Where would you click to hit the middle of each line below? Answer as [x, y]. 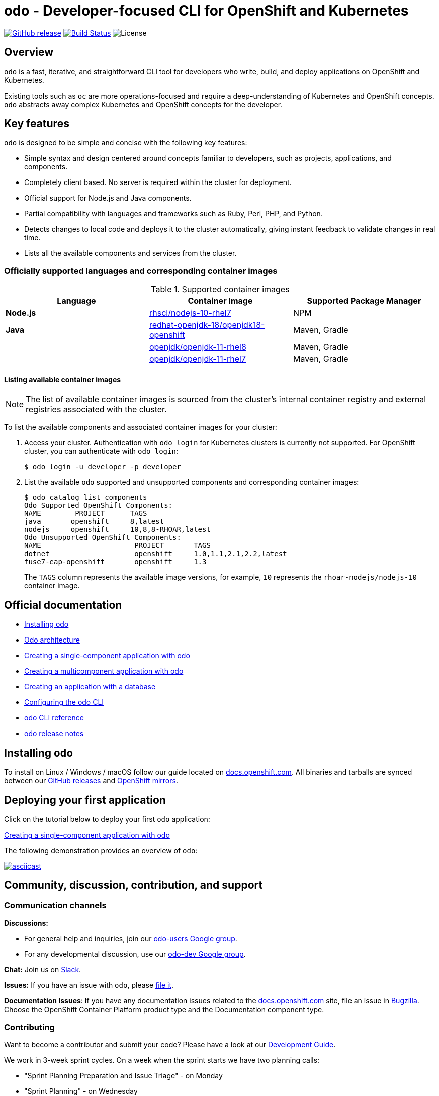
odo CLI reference [54, 718]
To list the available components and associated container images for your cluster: [141, 427]
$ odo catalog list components [86, 497]
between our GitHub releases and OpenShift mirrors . [91, 781]
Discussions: [26, 923]
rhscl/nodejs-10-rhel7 [190, 313]
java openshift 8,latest [94, 522]
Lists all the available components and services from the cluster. [130, 253]
